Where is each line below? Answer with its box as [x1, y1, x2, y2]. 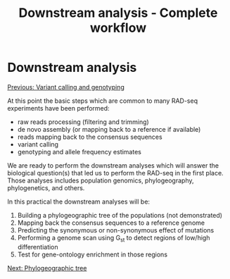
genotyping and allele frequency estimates [17, 147, 142, 156]
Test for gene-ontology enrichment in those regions [17, 250, 167, 259]
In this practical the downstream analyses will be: [7, 197, 150, 206]
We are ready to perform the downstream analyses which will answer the [7, 161, 219, 170]
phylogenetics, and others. [7, 183, 85, 192]
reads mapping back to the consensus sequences [17, 132, 163, 141]
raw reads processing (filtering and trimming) [17, 118, 149, 126]
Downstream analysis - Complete [18, 5, 218, 21]
